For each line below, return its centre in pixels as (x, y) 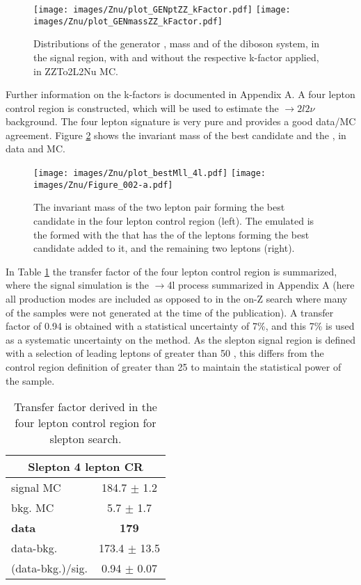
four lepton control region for (86, 423)
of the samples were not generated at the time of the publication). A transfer (170, 312)
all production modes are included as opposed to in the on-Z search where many (177, 298)
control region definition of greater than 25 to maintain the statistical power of (174, 366)
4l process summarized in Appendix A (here (261, 285)
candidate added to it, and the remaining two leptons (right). (164, 248)
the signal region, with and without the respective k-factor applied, (176, 57)
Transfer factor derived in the (85, 407)
